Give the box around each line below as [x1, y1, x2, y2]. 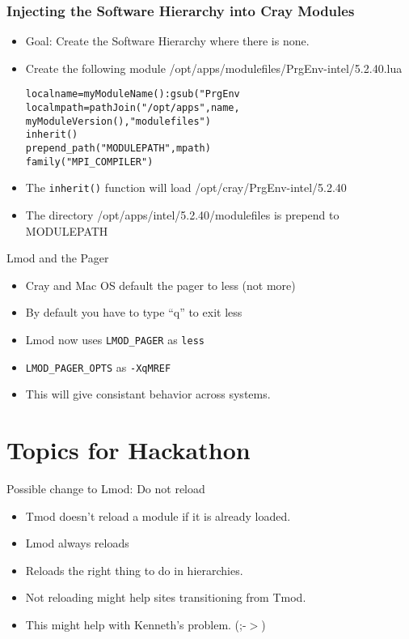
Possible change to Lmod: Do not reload [6, 480, 205, 496]
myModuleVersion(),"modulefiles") [25, 115, 211, 127]
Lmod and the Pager [6, 249, 109, 266]
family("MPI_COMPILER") [25, 155, 154, 168]
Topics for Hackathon [6, 433, 251, 466]
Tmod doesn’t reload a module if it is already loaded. [25, 507, 291, 524]
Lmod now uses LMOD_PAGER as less [25, 330, 204, 347]
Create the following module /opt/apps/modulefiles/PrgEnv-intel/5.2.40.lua [25, 59, 403, 76]
